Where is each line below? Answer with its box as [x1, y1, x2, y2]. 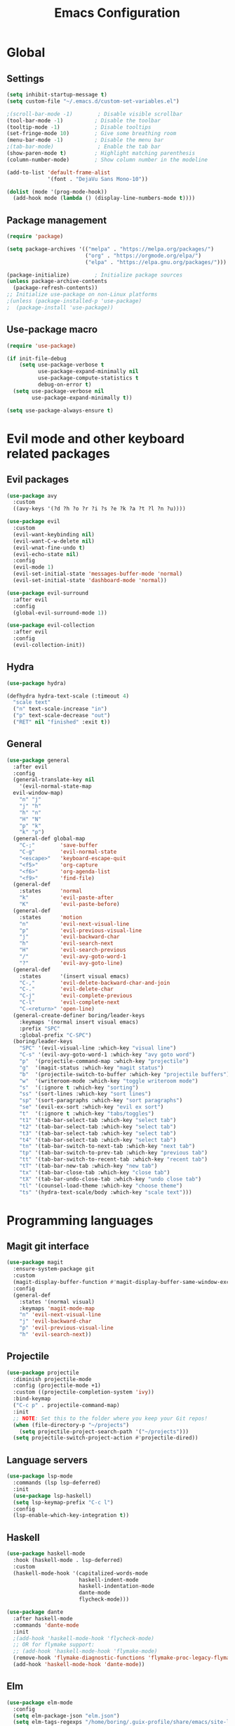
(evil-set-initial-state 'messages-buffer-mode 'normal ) [13, 570, 183, 578]
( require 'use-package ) [6, 342, 76, 349]
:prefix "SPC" [19, 1025, 60, 1032]
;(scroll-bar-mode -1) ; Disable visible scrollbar [6, 111, 183, 118]
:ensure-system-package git [13, 1266, 95, 1273]
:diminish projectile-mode [13, 1375, 92, 1382]
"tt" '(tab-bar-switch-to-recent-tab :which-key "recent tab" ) [19, 1156, 208, 1163]
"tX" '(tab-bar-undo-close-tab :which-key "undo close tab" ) [19, 1176, 201, 1183]
